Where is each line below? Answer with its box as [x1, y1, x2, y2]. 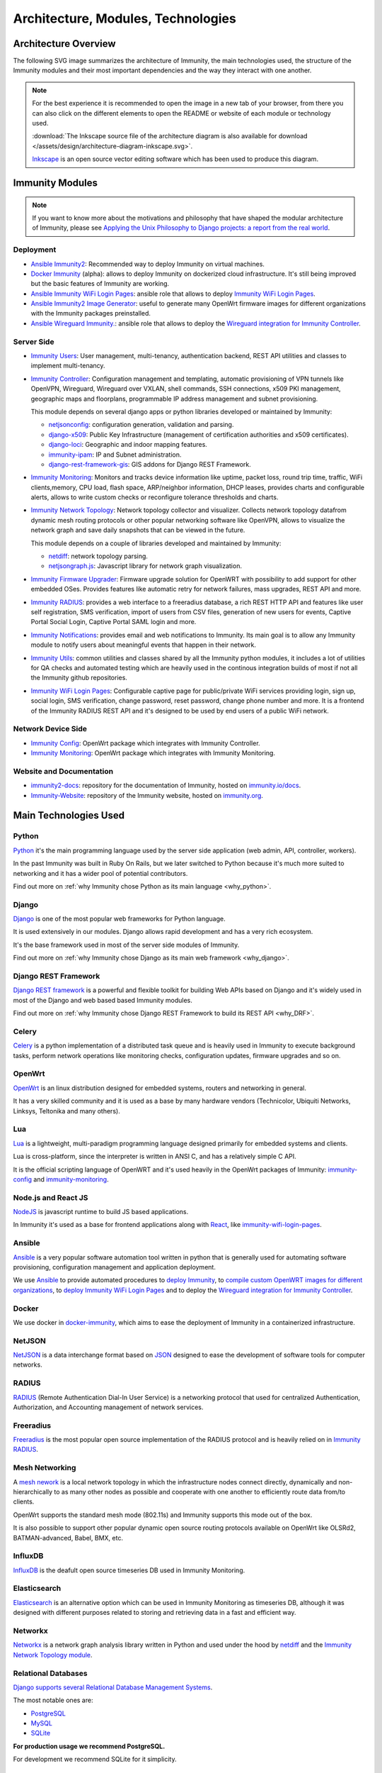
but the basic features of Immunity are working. [30, 279, 170, 288]
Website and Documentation [13, 766, 113, 776]
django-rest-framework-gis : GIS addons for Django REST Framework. [48, 460, 251, 468]
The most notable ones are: [13, 1696, 93, 1705]
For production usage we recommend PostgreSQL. [13, 1742, 166, 1750]
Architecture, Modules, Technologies [13, 11, 236, 26]
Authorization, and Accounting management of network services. [13, 1403, 204, 1411]
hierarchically [13, 1488, 53, 1496]
